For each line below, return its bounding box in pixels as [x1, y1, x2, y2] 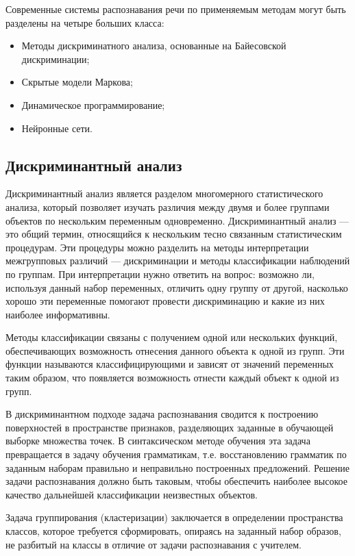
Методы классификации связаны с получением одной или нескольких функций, [5, 330, 338, 344]
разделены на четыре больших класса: [5, 15, 164, 29]
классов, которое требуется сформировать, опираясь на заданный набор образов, [5, 524, 341, 538]
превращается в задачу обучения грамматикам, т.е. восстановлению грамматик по [5, 447, 347, 462]
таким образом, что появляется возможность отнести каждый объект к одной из [5, 370, 339, 385]
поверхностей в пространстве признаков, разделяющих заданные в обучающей [5, 420, 334, 434]
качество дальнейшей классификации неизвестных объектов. [5, 487, 258, 501]
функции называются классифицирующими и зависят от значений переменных [5, 357, 334, 371]
